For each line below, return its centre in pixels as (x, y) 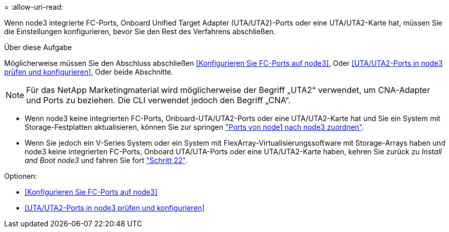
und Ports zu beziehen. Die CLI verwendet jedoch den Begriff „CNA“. (159, 100)
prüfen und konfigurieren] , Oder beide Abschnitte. (89, 72)
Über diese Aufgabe (38, 47)
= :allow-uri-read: (34, 7)
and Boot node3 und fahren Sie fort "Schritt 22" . (106, 160)
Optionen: (21, 176)
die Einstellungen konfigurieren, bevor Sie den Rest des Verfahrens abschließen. (140, 31)
